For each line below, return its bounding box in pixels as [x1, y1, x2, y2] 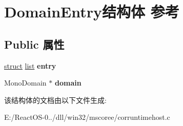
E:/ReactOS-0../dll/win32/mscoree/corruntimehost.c [4, 112, 170, 122]
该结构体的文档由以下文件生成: [4, 94, 107, 105]
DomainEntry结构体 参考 [4, 1, 179, 22]
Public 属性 [4, 36, 65, 52]
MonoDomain [4, 77, 47, 88]
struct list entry [4, 60, 56, 71]
